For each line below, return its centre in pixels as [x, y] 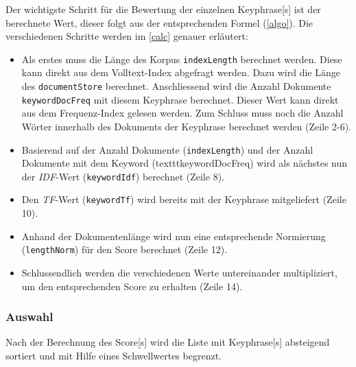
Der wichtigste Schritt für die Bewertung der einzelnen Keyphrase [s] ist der [163, 9]
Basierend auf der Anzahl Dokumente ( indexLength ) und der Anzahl [167, 149]
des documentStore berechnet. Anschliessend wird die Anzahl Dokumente [176, 86]
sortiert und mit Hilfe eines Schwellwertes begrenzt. [114, 355]
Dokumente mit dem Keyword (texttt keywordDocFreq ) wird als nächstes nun [185, 163]
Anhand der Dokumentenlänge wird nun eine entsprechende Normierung [174, 236]
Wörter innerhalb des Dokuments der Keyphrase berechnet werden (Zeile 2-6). [186, 126]
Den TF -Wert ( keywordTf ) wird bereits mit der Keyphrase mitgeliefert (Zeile [184, 199]
